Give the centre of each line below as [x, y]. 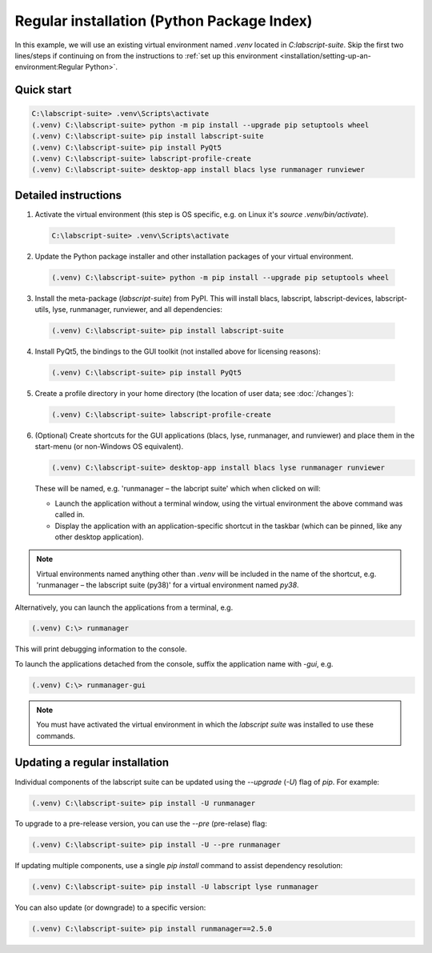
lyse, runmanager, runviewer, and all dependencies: [138, 310]
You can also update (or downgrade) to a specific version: [110, 907]
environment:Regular [49, 67]
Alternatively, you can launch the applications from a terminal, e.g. [124, 607]
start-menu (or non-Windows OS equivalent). [109, 446]
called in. [70, 515]
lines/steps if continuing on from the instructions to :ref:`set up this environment [146, 55]
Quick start [43, 90]
